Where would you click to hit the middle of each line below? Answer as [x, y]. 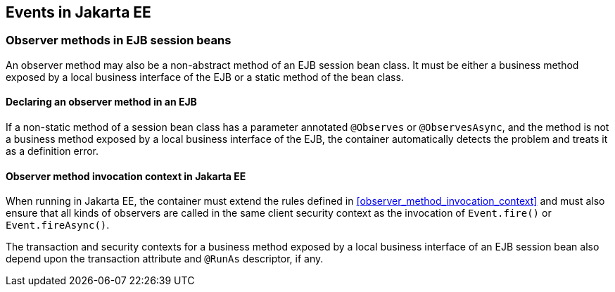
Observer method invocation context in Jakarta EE [126, 176]
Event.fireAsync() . [58, 225]
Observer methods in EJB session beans [119, 40]
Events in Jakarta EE [78, 12]
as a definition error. [52, 151]
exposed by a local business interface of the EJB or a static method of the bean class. [205, 77]
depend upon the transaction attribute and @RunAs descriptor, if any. [165, 259]
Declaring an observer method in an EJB [101, 102]
